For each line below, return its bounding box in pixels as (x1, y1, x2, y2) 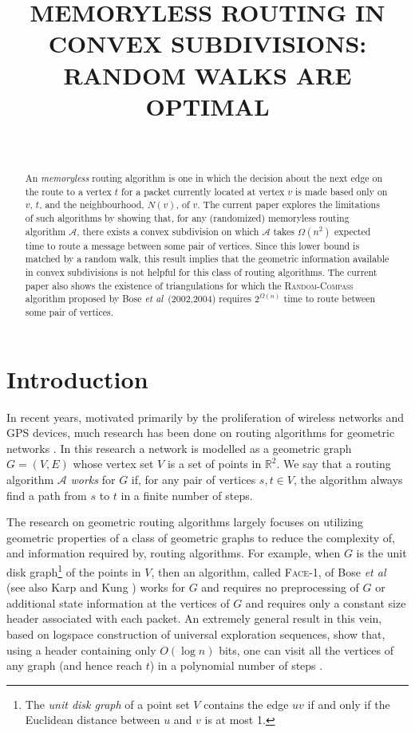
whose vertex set (73, 455, 154, 472)
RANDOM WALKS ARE (63, 58, 352, 91)
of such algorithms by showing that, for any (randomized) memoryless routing (25, 211, 350, 225)
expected (334, 224, 371, 238)
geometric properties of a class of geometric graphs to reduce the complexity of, (6, 529, 395, 545)
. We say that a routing (276, 455, 391, 472)
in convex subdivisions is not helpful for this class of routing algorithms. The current (25, 266, 377, 279)
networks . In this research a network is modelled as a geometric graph (6, 439, 352, 456)
